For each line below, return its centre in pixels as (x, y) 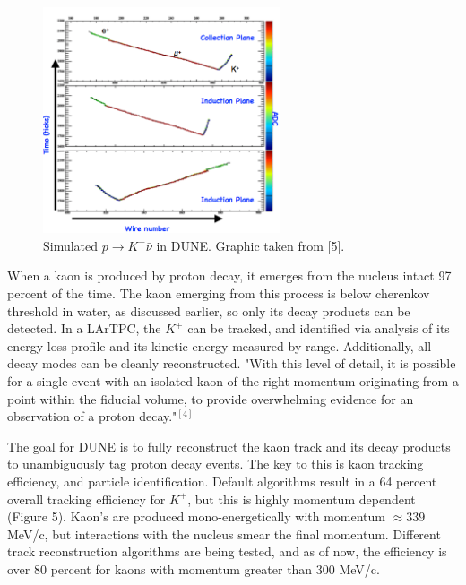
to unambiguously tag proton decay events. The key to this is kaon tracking (216, 464)
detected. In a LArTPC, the (84, 328)
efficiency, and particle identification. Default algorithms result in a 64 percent (222, 481)
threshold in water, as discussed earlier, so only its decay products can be (209, 310)
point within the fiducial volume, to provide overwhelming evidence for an (211, 398)
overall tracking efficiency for (86, 499)
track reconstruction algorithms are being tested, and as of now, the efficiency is (227, 551)
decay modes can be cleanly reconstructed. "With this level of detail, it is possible (232, 363)
